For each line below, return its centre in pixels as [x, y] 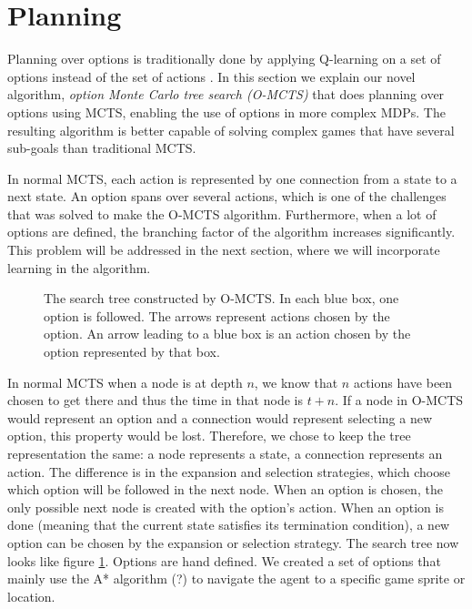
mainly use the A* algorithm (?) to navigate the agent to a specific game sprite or [236, 579]
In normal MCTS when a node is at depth [125, 382]
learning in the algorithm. [79, 267]
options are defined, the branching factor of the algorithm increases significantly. [231, 232]
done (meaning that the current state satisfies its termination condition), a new [229, 525]
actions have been [403, 382]
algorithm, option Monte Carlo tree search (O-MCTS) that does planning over [226, 94]
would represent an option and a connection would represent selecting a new [220, 417]
